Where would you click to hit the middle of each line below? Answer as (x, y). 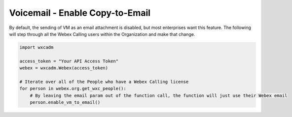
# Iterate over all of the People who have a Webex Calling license (104, 82)
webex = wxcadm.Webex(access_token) (64, 68)
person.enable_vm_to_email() (65, 102)
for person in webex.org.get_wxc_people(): (73, 89)
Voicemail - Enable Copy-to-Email (80, 13)
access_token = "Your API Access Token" (69, 61)
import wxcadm (36, 47)
